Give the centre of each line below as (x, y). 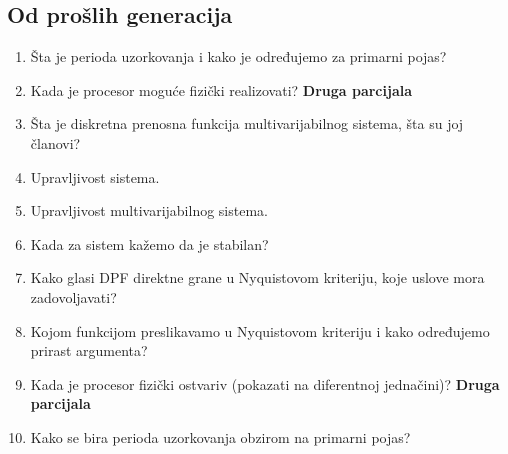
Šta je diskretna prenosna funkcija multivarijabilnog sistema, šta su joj (247, 123)
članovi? (55, 142)
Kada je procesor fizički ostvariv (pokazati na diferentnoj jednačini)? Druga (265, 383)
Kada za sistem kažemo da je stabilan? (149, 243)
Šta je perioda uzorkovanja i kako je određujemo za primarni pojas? (238, 56)
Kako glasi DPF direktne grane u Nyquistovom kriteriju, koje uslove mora (257, 277)
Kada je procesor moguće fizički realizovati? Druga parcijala (221, 89)
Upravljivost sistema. (95, 176)
